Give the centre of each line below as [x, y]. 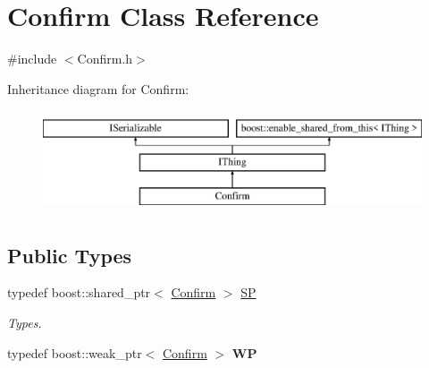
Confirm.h [105, 59]
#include [32, 59]
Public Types [70, 255]
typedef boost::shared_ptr [79, 292]
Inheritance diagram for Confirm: [98, 88]
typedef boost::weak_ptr [75, 352]
